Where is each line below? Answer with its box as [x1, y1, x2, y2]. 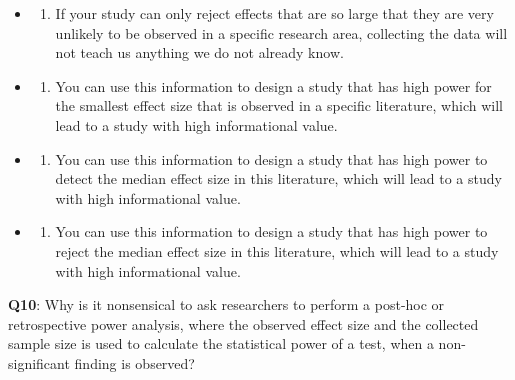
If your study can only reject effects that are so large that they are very [55, 3, 494, 23]
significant [8, 352, 70, 373]
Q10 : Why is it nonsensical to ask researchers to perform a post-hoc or [8, 294, 445, 315]
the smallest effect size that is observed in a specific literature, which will [55, 95, 503, 116]
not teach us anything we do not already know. [55, 42, 344, 63]
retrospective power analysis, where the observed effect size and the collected [8, 313, 479, 334]
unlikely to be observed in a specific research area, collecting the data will [55, 22, 508, 43]
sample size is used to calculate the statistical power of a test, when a [8, 333, 434, 354]
